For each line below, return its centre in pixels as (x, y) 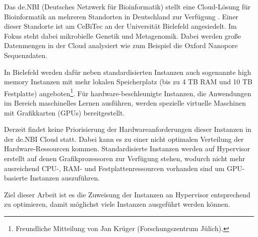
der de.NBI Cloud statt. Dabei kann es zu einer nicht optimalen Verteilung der (124, 139)
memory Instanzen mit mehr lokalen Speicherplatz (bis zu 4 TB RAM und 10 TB (128, 82)
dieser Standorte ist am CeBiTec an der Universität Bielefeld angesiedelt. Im (121, 26)
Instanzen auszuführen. (65, 178)
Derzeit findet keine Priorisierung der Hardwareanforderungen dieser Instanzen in (128, 129)
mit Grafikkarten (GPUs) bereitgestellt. (64, 112)
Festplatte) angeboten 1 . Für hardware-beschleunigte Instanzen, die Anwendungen (128, 92)
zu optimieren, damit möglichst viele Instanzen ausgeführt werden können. (117, 204)
